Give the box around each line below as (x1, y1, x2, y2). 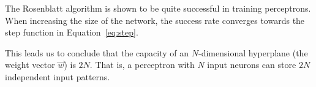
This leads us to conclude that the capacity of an (5, 46, 189, 59)
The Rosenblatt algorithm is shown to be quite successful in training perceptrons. (5, 2, 311, 14)
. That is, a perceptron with (89, 58, 195, 71)
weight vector (5, 58, 55, 71)
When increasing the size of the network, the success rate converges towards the (5, 13, 305, 26)
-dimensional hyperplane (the (198, 46, 308, 59)
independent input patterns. (5, 70, 110, 83)
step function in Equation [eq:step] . (5, 26, 138, 39)
